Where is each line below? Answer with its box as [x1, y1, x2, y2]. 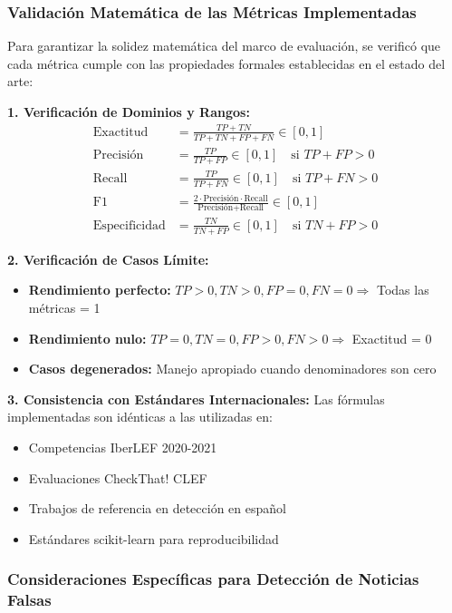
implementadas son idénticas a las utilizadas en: [7, 407, 273, 426]
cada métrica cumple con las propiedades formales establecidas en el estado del [7, 54, 446, 73]
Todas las [376, 280, 429, 299]
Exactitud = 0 [351, 328, 432, 347]
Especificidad [92, 219, 166, 232]
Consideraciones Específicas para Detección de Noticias [7, 568, 419, 590]
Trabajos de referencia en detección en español [28, 499, 286, 518]
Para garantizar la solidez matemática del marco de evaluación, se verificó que [7, 36, 441, 55]
